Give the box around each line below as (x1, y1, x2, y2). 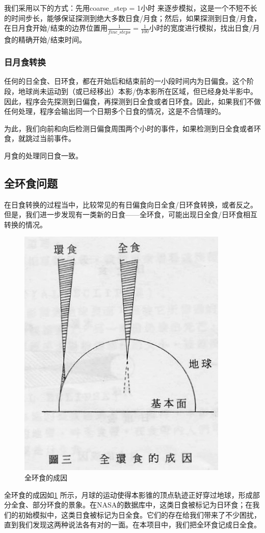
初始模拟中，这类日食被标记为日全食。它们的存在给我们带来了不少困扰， (18, 509, 261, 520)
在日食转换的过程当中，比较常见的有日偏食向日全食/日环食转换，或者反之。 (4, 199, 257, 210)
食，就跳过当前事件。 (4, 133, 75, 144)
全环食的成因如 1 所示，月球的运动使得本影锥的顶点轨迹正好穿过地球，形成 (4, 489, 253, 500)
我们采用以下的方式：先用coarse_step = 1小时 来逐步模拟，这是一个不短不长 (4, 3, 257, 13)
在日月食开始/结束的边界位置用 (4, 22, 108, 33)
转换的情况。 (4, 219, 47, 229)
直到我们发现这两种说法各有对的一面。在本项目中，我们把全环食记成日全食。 (4, 519, 261, 530)
